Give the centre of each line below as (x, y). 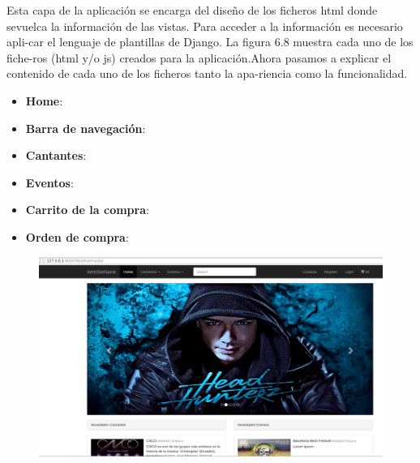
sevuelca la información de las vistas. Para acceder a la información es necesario (205, 26)
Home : (44, 100)
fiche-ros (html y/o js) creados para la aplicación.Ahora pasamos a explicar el (199, 57)
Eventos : (49, 182)
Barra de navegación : (86, 128)
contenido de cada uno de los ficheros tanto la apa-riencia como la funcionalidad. (207, 73)
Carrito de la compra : (87, 210)
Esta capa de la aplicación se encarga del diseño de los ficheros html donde (192, 10)
